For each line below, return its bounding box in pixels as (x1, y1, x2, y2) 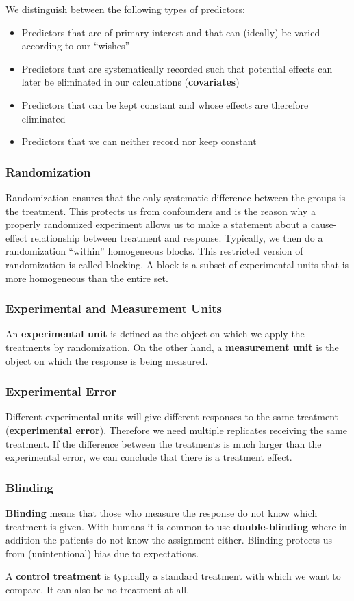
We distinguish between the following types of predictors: (5, 2, 246, 16)
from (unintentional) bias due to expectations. (5, 546, 199, 560)
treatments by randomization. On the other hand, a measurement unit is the (5, 340, 339, 354)
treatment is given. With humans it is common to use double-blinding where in (5, 519, 347, 533)
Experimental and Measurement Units (5, 300, 222, 317)
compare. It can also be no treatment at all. (5, 582, 190, 596)
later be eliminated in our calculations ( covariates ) (21, 75, 240, 89)
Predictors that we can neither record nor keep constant (21, 134, 257, 149)
